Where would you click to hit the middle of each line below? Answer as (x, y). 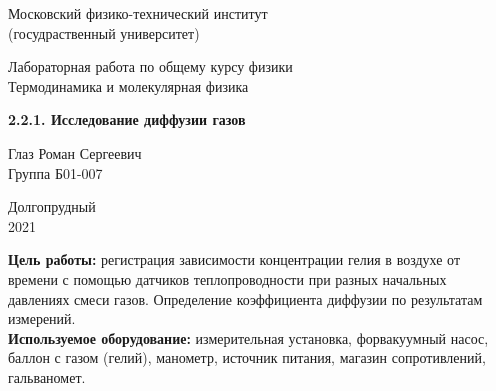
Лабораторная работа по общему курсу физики (150, 66)
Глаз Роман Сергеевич (75, 152)
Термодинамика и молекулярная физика (128, 85)
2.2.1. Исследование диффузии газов (127, 119)
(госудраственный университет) (104, 32)
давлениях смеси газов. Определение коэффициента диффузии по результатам (245, 298)
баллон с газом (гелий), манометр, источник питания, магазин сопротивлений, (247, 357)
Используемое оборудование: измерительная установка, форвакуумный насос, (248, 337)
